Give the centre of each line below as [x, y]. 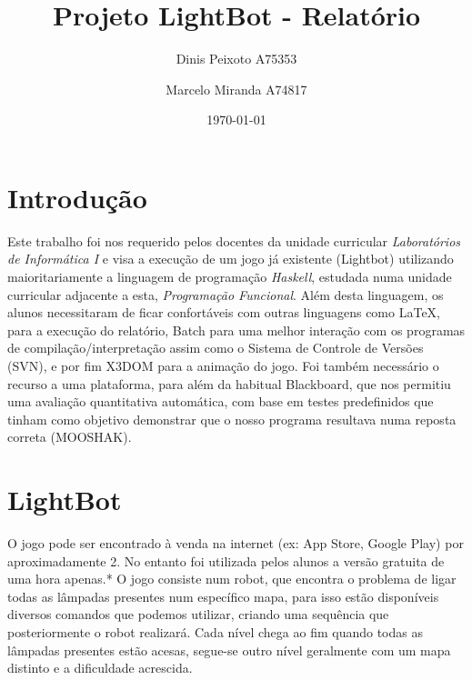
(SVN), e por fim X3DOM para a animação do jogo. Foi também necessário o [223, 365]
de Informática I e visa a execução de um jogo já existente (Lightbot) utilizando [231, 259]
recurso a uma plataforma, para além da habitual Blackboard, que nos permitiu [229, 383]
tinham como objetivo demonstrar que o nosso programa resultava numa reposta [232, 419]
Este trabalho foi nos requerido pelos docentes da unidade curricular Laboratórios [234, 240]
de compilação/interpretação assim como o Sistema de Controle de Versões [216, 348]
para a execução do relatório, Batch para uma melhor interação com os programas [236, 330]
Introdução [77, 197]
